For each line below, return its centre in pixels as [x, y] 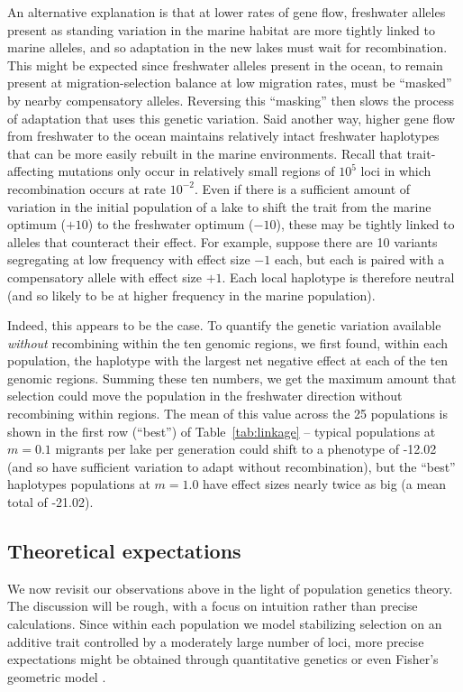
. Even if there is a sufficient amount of [302, 188]
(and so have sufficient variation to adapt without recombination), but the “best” [231, 466]
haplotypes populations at [79, 484]
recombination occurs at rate [86, 188]
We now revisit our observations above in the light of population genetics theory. [230, 588]
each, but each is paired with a [359, 259]
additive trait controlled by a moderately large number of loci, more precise [216, 641]
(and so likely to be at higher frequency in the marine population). [191, 295]
